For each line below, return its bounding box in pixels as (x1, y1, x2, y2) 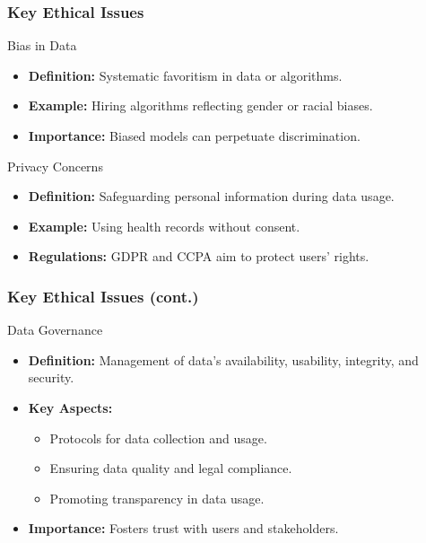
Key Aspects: (28, 398, 113, 416)
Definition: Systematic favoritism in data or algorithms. (28, 66, 343, 84)
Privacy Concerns (7, 156, 103, 175)
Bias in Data (7, 36, 77, 55)
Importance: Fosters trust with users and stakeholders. (28, 519, 339, 538)
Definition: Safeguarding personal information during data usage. (28, 187, 395, 206)
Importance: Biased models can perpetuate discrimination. (28, 127, 361, 145)
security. (28, 368, 74, 387)
